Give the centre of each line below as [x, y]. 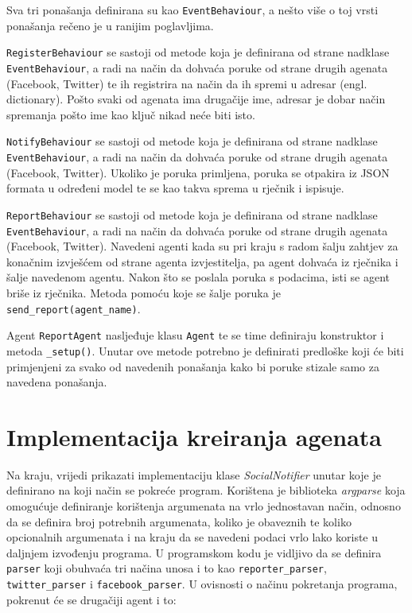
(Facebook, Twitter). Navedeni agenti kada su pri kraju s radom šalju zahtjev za [202, 246]
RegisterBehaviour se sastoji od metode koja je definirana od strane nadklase [198, 52]
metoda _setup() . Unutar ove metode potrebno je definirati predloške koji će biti [205, 350]
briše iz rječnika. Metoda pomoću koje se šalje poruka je [144, 292]
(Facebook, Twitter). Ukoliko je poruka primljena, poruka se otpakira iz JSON [198, 172]
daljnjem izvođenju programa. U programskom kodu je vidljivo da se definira [194, 552]
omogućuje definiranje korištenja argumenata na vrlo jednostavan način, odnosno [204, 506]
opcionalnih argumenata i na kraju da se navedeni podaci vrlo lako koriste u [192, 537]
